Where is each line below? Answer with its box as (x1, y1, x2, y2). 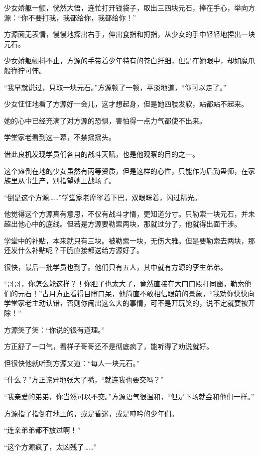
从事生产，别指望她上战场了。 (17, 175, 116, 186)
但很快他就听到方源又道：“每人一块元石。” (4, 357, 140, 368)
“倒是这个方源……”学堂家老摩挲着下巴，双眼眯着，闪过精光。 (4, 192, 201, 202)
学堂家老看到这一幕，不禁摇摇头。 (4, 132, 116, 142)
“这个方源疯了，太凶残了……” (4, 441, 97, 452)
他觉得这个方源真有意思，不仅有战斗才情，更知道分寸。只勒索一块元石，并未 (4, 209, 255, 219)
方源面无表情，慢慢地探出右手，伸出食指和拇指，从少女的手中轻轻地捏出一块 (4, 29, 255, 39)
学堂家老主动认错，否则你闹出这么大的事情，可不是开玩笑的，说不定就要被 (4, 298, 248, 308)
